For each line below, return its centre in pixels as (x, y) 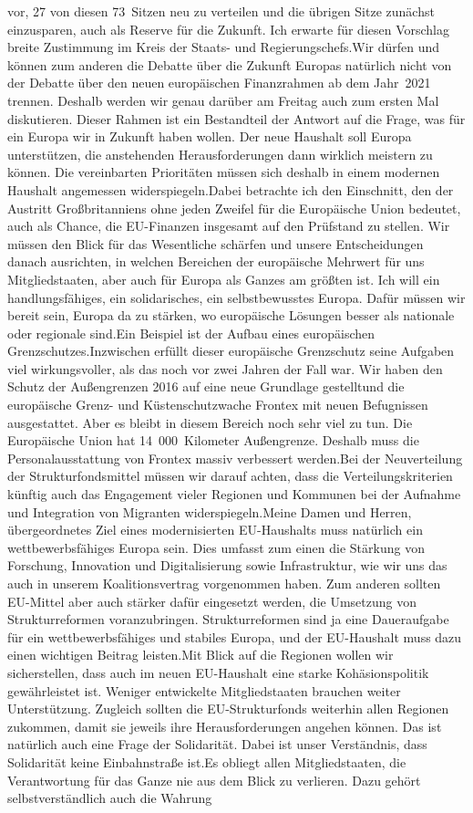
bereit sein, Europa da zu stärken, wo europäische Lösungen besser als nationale (231, 315)
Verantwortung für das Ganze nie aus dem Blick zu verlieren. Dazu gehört (214, 780)
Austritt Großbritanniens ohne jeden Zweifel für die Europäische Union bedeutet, (234, 208)
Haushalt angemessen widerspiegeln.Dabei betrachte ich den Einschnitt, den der (231, 189)
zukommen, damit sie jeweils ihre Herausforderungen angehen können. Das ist (225, 726)
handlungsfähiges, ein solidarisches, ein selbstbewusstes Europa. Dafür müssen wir (236, 297)
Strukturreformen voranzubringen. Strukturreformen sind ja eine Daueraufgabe (228, 619)
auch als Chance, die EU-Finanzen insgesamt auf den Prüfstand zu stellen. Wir (229, 226)
